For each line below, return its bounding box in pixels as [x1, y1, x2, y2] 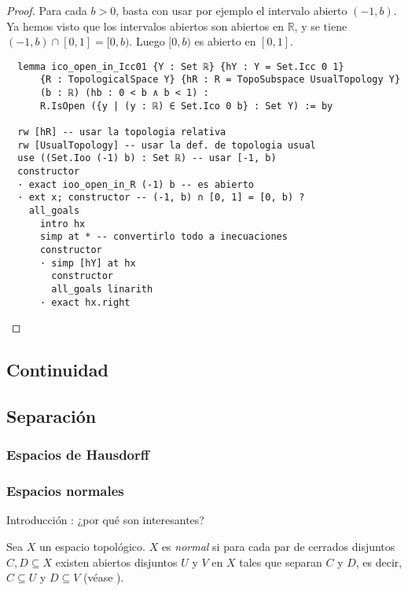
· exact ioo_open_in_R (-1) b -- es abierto [17, 178, 254, 190]
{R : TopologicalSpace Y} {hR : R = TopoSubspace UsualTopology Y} [39, 74, 401, 86]
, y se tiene [294, 17, 347, 34]
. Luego [129, 33, 165, 50]
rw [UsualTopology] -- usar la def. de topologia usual [17, 139, 316, 151]
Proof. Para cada [6, 2, 87, 18]
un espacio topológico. [39, 538, 145, 555]
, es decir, [355, 553, 402, 570]
